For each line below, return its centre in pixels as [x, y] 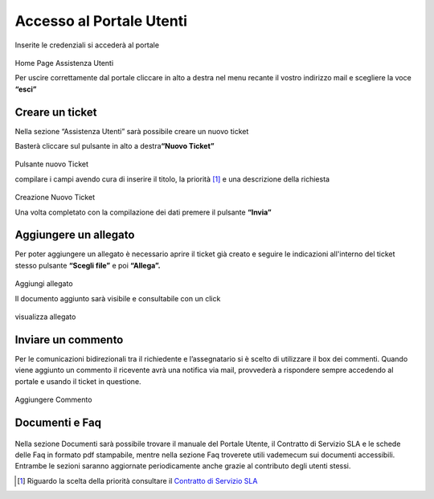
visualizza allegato [45, 317]
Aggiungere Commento [53, 400]
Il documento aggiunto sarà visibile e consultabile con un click [118, 298]
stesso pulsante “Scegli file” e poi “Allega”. [88, 265]
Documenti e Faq [58, 422]
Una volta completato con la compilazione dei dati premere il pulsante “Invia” [143, 212]
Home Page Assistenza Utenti [64, 63]
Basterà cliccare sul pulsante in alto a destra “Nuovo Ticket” [115, 146]
